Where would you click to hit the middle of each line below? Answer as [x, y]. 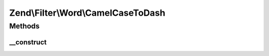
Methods [24, 26]
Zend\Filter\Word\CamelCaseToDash [87, 13]
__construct [28, 42]
